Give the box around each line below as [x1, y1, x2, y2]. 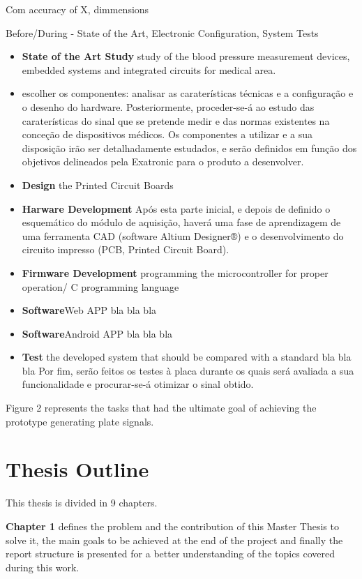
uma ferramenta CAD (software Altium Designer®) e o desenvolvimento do [22, 228, 344, 243]
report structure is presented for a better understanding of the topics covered [6, 546, 335, 561]
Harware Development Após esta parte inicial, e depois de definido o [22, 201, 331, 216]
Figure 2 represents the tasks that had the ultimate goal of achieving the [6, 400, 317, 415]
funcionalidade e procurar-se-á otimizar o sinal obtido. [22, 377, 254, 391]
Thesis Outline [6, 455, 149, 483]
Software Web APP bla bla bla [22, 303, 157, 317]
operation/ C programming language [22, 279, 179, 294]
